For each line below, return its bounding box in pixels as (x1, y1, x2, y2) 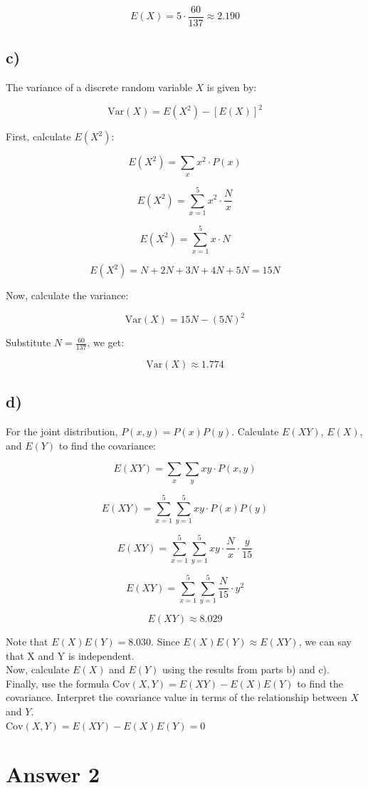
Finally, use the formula (6, 675, 110, 690)
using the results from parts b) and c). (162, 662, 330, 677)
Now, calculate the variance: (6, 288, 129, 302)
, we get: (87, 335, 125, 350)
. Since (151, 634, 180, 649)
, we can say (298, 634, 352, 649)
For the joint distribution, (6, 424, 118, 439)
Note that (6, 634, 48, 649)
